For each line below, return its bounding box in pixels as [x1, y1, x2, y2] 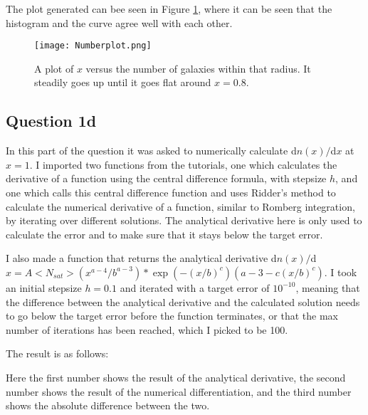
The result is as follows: [6, 346, 109, 361]
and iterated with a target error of [120, 280, 270, 295]
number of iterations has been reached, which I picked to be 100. [6, 322, 288, 337]
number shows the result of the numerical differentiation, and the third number [6, 384, 352, 399]
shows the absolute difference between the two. [6, 398, 210, 413]
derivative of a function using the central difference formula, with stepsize [6, 171, 327, 186]
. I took [324, 264, 357, 279]
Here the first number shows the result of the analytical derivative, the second [6, 369, 346, 384]
